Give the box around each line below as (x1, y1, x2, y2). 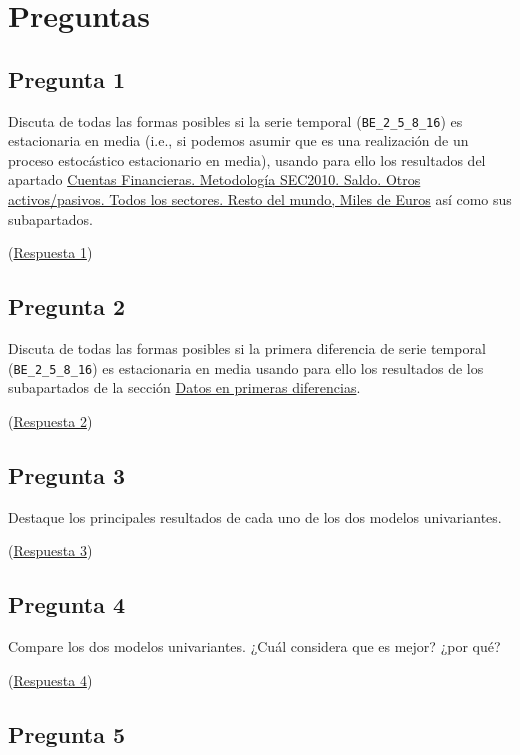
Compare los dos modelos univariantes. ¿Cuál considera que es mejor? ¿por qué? (8, 636, 501, 657)
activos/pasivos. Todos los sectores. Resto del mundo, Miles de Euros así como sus (8, 189, 512, 210)
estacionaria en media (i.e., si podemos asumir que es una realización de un (8, 130, 469, 151)
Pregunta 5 (8, 718, 126, 749)
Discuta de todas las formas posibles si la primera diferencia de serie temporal (8, 338, 486, 358)
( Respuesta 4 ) (8, 669, 93, 690)
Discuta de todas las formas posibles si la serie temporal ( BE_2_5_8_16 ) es (8, 110, 463, 131)
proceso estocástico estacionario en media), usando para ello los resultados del (8, 149, 486, 170)
